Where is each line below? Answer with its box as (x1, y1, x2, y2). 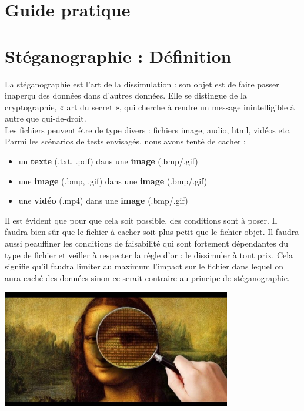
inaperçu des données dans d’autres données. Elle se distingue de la (5, 89, 247, 102)
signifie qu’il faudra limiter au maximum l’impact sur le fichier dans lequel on (5, 260, 284, 272)
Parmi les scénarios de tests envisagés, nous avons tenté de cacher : (5, 135, 246, 147)
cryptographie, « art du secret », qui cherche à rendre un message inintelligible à (5, 100, 295, 113)
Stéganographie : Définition (5, 43, 232, 68)
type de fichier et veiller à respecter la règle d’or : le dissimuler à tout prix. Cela (5, 248, 293, 261)
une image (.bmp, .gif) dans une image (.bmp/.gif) (18, 174, 208, 187)
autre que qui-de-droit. (5, 112, 86, 124)
